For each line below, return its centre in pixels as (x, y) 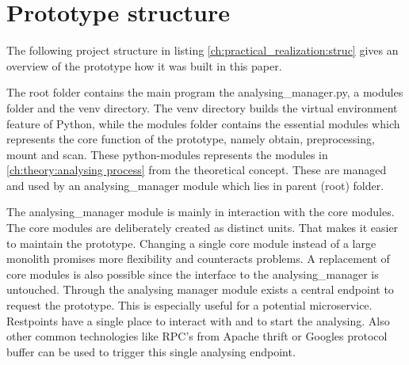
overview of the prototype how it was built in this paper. (144, 65)
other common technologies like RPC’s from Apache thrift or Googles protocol (197, 336)
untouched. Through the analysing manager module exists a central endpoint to (200, 289)
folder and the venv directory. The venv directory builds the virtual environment (202, 107)
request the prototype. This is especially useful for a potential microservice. (189, 305)
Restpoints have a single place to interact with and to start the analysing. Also (198, 320)
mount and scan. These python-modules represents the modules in (167, 154)
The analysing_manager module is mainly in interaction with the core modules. (201, 212)
